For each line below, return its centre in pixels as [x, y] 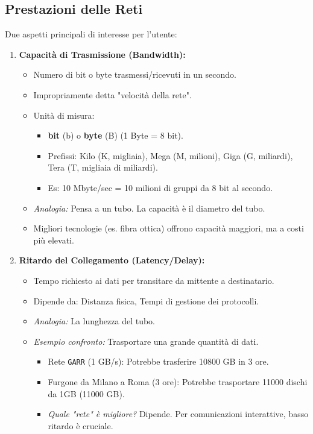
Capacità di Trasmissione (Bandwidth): [102, 54]
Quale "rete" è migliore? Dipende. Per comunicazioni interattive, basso [178, 414]
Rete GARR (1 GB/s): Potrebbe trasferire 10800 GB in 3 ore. [158, 361]
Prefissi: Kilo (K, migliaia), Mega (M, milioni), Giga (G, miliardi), [170, 155]
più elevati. [54, 240]
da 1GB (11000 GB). [86, 393]
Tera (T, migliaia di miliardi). [103, 167]
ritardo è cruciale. [81, 425]
